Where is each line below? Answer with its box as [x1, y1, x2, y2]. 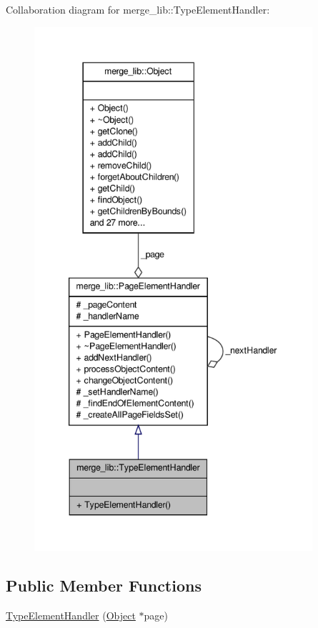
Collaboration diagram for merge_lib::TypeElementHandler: [6, 2, 270, 16]
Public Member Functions [6, 574, 202, 596]
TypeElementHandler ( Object [6, 607, 136, 622]
